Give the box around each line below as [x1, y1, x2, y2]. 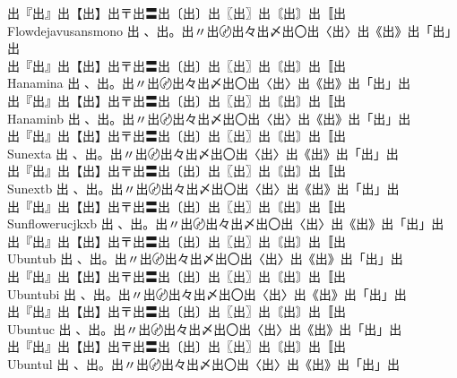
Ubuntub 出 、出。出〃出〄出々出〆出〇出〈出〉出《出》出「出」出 [7, 249, 403, 268]
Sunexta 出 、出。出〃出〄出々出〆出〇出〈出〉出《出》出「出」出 [7, 143, 399, 162]
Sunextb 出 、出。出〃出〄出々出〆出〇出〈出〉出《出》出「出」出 [7, 178, 400, 197]
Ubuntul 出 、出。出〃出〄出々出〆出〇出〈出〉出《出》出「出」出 [7, 354, 400, 373]
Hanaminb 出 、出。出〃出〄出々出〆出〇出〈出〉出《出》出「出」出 [7, 108, 411, 127]
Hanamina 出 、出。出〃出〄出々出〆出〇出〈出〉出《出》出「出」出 [7, 73, 410, 92]
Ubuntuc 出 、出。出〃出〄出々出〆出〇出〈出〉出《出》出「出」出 [7, 319, 402, 338]
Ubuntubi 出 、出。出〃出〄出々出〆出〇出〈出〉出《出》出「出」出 [7, 284, 407, 303]
